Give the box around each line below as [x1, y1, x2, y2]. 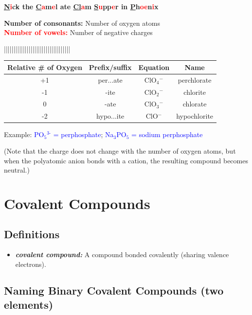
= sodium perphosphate [131, 129, 203, 140]
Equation [138, 62, 170, 72]
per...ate [98, 74, 123, 85]
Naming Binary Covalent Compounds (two [4, 282, 224, 297]
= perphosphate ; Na [53, 129, 114, 140]
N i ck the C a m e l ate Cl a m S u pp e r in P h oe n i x [4, 1, 159, 11]
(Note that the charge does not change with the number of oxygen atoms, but [4, 145, 236, 156]
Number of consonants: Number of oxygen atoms [4, 17, 160, 28]
